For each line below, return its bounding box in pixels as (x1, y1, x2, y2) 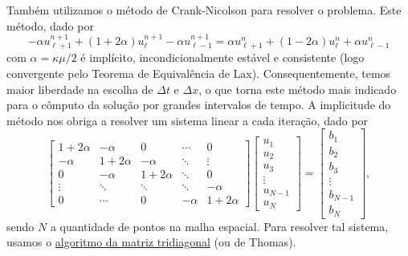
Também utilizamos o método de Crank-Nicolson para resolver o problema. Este (6, 2, 402, 18)
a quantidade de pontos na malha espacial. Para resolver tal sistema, (50, 217, 389, 234)
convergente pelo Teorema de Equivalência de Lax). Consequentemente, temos (6, 65, 391, 82)
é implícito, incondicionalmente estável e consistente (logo (80, 49, 365, 66)
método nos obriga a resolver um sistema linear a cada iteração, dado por (6, 112, 369, 128)
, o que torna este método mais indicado (198, 80, 397, 97)
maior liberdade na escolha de (6, 80, 153, 97)
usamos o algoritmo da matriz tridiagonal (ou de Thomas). (6, 234, 296, 250)
